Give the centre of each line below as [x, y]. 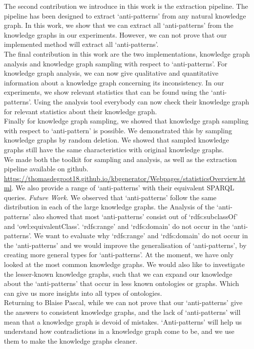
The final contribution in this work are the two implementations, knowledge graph [127, 53]
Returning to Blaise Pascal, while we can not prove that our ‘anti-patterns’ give [123, 302]
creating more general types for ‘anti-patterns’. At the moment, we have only [119, 255]
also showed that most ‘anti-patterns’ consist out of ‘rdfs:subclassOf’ [135, 216]
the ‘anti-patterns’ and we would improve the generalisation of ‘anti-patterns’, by [125, 245]
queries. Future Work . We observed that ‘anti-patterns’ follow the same [110, 197]
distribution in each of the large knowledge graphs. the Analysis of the [109, 207]
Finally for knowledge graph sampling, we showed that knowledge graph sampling [126, 121]
